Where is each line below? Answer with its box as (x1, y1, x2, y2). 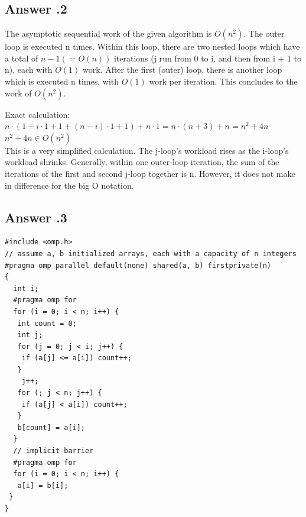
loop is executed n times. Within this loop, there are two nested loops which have (5, 40, 300, 53)
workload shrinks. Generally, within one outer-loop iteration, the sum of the (5, 156, 279, 168)
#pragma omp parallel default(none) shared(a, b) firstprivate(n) (5, 261, 272, 270)
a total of (5, 51, 38, 64)
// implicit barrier (13, 447, 94, 455)
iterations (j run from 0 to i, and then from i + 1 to (113, 51, 302, 64)
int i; (13, 284, 39, 293)
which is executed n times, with (5, 75, 119, 87)
